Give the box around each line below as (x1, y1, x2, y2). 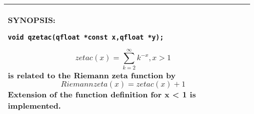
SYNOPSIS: (8, 14, 56, 25)
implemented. (8, 99, 61, 111)
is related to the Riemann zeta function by (8, 69, 176, 81)
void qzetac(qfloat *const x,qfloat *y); (8, 33, 164, 41)
